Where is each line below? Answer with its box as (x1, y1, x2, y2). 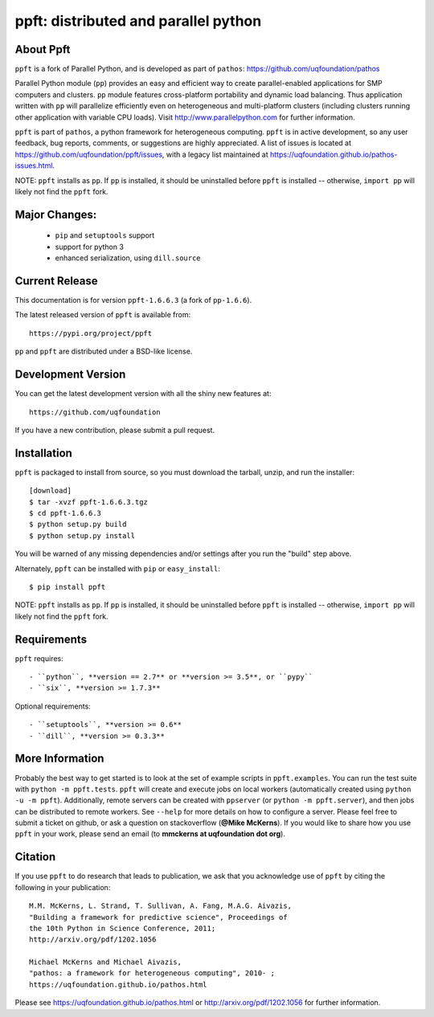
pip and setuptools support (55, 231, 155, 240)
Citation (14, 850, 56, 864)
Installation (14, 446, 72, 459)
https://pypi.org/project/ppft (29, 329, 153, 337)
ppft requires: (14, 653, 63, 663)
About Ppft (14, 43, 71, 56)
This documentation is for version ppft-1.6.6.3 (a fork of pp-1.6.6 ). (14, 296, 252, 305)
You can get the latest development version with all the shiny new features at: (14, 389, 272, 398)
